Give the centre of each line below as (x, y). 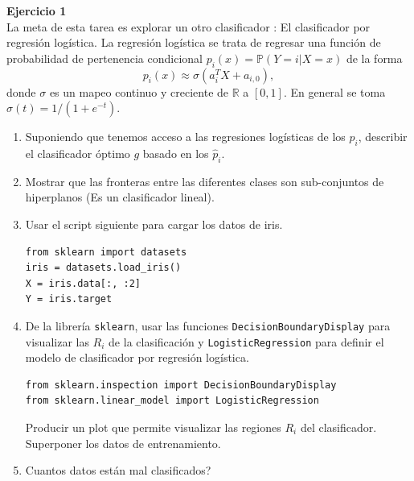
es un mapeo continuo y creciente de (139, 91)
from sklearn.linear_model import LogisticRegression (172, 401)
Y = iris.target (69, 299)
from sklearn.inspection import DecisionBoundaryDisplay (181, 385)
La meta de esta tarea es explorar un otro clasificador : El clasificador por (189, 26)
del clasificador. (338, 427)
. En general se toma (334, 91)
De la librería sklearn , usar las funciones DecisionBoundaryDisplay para (208, 325)
